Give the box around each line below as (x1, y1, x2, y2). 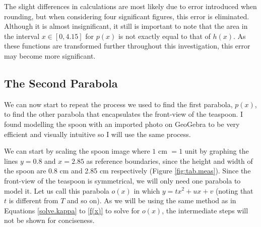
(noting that (215, 185, 253, 196)
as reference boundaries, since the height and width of (86, 155, 253, 166)
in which (134, 185, 160, 196)
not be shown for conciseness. (4, 215, 95, 225)
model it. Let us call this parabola (4, 185, 109, 196)
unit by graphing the (184, 146, 249, 156)
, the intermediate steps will (162, 205, 248, 215)
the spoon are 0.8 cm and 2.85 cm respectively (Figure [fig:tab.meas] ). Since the (4, 165, 251, 176)
